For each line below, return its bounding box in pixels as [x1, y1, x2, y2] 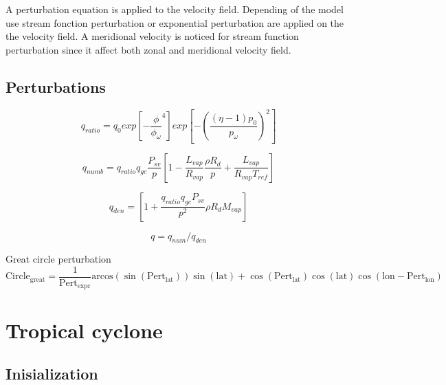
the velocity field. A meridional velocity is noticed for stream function [5, 29, 299, 43]
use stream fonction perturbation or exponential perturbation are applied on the [5, 15, 344, 30]
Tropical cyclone [5, 316, 163, 344]
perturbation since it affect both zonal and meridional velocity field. [5, 42, 291, 56]
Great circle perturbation [5, 252, 111, 266]
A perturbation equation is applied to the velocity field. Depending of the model [5, 2, 344, 16]
